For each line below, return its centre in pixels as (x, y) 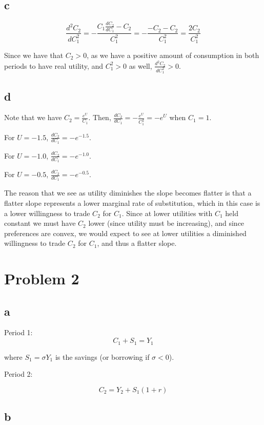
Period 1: (18, 332)
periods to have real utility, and (54, 65)
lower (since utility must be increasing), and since (166, 223)
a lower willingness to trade (47, 213)
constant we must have (40, 223)
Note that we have (33, 117)
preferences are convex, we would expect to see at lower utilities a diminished (125, 233)
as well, (140, 65)
